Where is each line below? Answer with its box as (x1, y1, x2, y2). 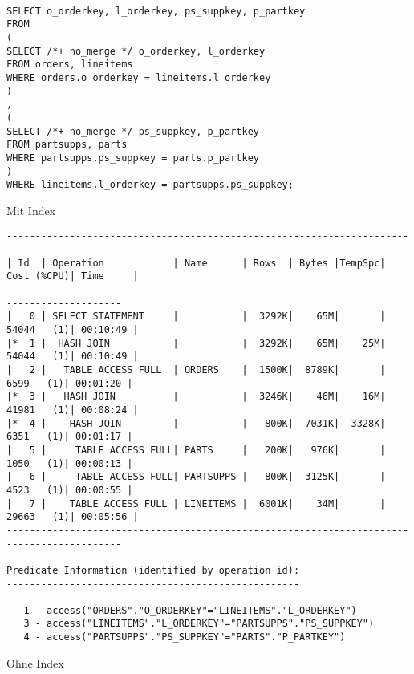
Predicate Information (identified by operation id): (6, 564, 300, 576)
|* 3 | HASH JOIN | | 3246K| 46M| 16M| (6, 391, 386, 403)
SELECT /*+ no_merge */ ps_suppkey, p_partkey (6, 125, 259, 137)
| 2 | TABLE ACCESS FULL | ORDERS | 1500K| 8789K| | (6, 364, 386, 376)
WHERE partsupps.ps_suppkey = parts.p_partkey (6, 152, 259, 164)
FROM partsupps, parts (6, 139, 128, 151)
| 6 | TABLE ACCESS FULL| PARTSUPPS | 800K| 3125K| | (6, 471, 386, 483)
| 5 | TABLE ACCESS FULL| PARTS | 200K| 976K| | (6, 444, 386, 456)
